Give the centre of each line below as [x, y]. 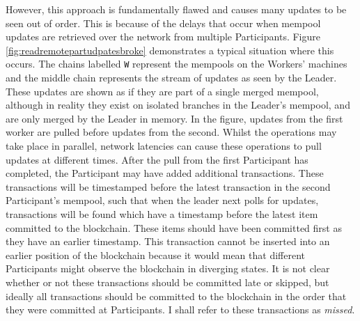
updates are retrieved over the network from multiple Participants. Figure [163, 37]
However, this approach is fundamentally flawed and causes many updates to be [176, 9]
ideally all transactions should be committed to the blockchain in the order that [176, 296]
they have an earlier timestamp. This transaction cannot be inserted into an [168, 241]
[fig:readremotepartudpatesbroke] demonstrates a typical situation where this [170, 50]
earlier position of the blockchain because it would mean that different [155, 255]
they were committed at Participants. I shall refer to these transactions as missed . [180, 310]
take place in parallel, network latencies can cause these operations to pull [164, 146]
